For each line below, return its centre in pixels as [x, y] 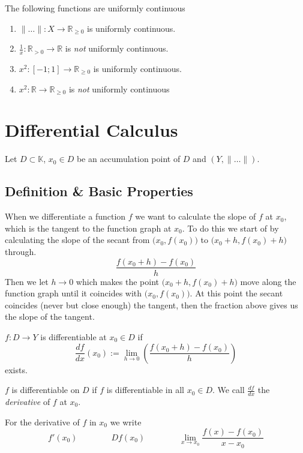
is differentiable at [73, 336]
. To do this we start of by [230, 228]
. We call [229, 390]
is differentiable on [46, 390]
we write [126, 421]
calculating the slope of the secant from [77, 240]
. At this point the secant [236, 293]
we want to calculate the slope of [196, 216]
